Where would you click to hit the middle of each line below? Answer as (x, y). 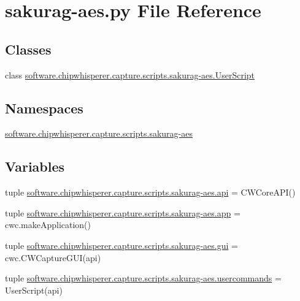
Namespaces (44, 108)
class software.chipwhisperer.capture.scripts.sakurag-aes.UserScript (130, 74)
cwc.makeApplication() (48, 225)
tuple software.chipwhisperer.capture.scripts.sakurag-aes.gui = (121, 245)
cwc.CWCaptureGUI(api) (53, 257)
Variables (35, 166)
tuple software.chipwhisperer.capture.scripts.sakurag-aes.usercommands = (143, 278)
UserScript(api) (34, 290)
